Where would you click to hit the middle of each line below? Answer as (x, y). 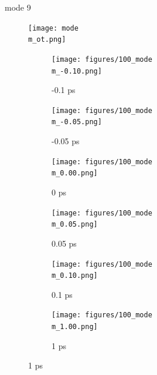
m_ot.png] (47, 40)
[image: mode (53, 28)
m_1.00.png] (75, 327)
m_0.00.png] (75, 173)
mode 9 (18, 7)
